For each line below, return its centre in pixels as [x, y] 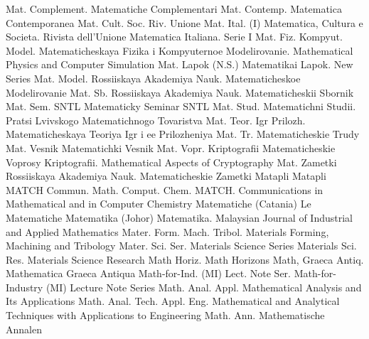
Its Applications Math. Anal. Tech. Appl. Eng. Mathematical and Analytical [173, 301]
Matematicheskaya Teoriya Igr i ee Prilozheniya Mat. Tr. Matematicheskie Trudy [183, 134]
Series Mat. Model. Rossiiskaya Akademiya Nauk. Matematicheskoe [153, 78]
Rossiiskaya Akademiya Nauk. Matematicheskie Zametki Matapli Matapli [166, 176]
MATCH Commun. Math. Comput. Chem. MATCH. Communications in [165, 189]
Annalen [24, 329]
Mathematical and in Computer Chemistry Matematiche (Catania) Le [159, 204]
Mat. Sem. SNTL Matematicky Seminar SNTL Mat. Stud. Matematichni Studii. [181, 106]
